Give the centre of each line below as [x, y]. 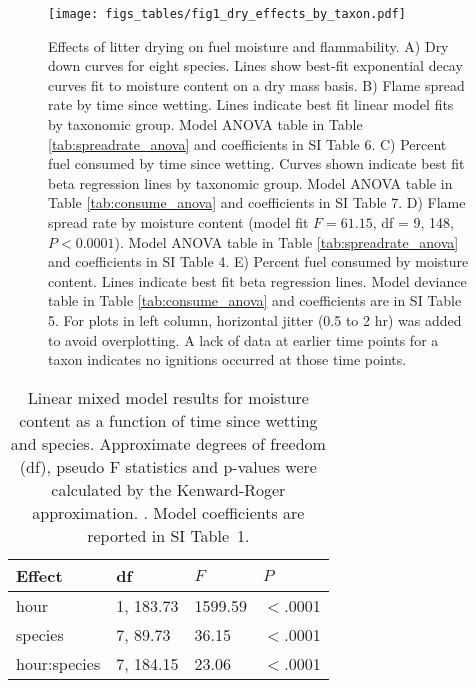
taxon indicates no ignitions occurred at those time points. [227, 359]
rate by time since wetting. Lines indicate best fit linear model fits [251, 104]
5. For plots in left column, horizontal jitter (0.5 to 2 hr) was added [255, 319]
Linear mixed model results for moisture [168, 397]
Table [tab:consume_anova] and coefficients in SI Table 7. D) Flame [257, 202]
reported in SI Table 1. [168, 535]
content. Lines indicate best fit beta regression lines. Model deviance [257, 280]
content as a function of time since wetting [168, 420]
